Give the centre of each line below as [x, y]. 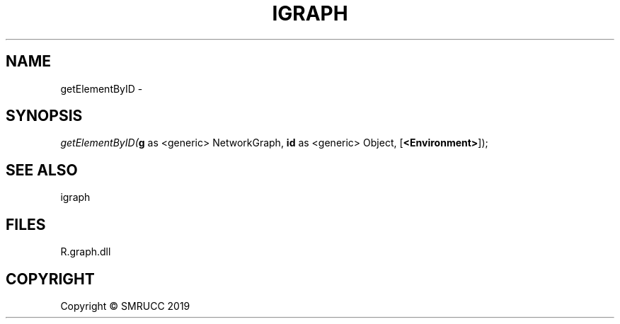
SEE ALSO [42, 170]
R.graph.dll [86, 252]
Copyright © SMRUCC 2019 [125, 306]
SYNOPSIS [44, 116]
